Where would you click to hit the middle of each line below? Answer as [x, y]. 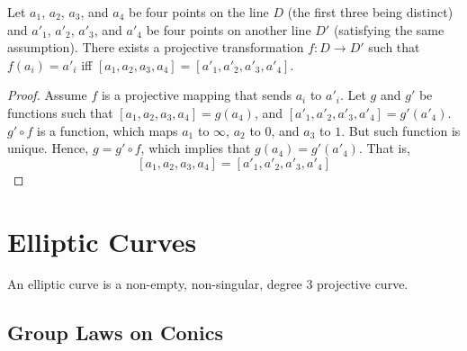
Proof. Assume [47, 95]
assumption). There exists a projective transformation [156, 47]
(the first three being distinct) [370, 12]
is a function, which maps [108, 130]
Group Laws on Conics [115, 333]
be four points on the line [199, 12]
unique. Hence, [48, 148]
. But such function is [401, 130]
